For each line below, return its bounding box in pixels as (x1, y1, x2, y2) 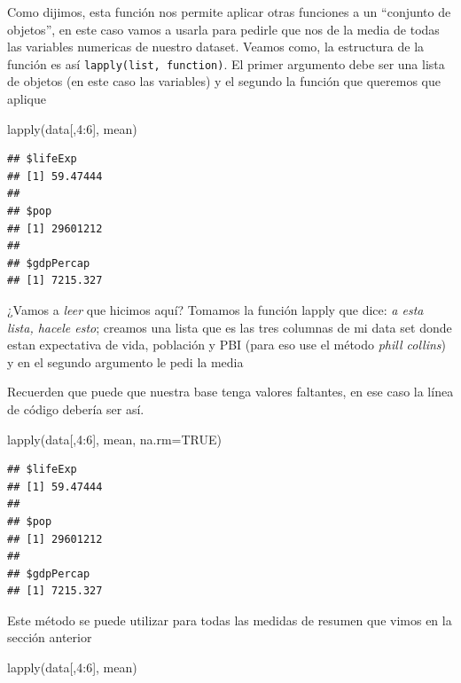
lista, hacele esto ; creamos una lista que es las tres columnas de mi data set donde (7, 318, 452, 336)
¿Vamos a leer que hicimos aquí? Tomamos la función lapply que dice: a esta (7, 300, 424, 318)
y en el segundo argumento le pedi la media (7, 352, 244, 371)
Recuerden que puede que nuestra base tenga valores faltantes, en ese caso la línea (7, 382, 454, 401)
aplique (7, 90, 46, 108)
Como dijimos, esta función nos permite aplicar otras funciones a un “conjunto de (7, 3, 451, 20)
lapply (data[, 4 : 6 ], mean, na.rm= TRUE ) (7, 429, 223, 448)
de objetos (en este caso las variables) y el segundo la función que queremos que (7, 72, 441, 90)
